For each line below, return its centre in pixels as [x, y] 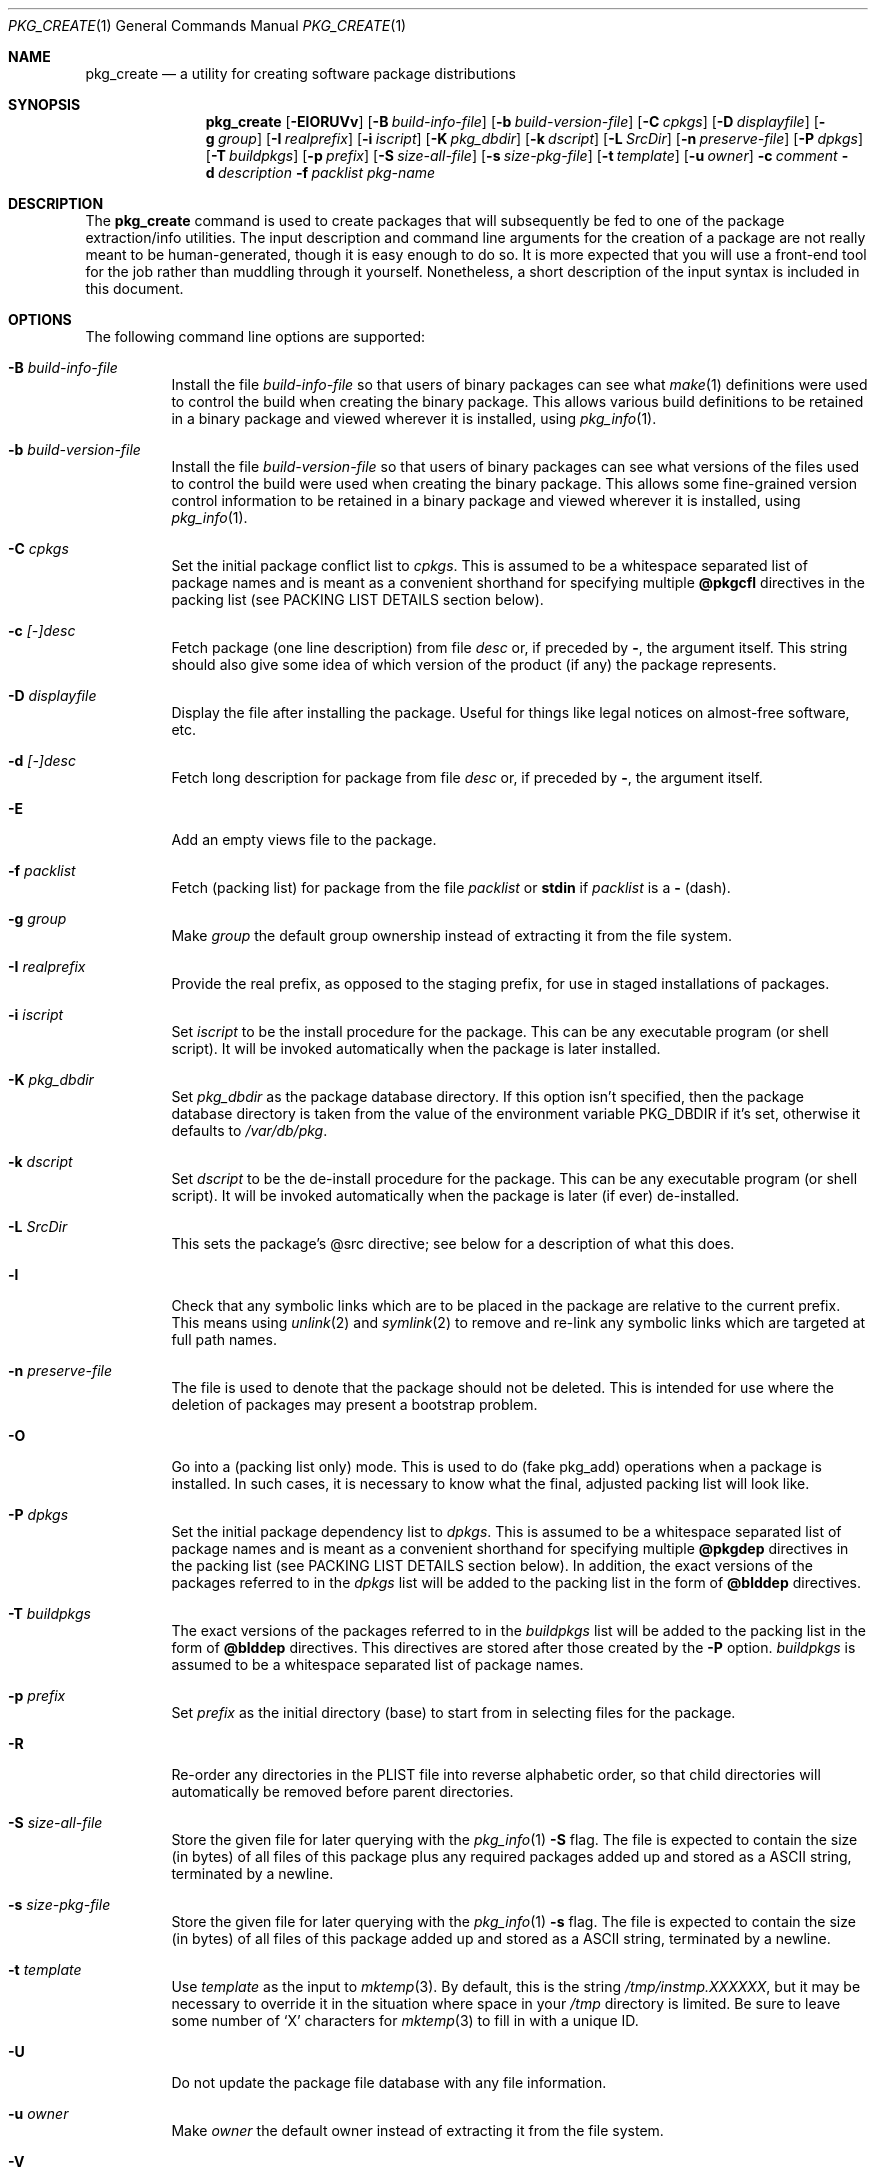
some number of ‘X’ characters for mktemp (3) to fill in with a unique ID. [405, 2020]
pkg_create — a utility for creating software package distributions [300, 73]
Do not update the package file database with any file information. [389, 2082]
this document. [134, 288]
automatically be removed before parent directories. [342, 1791]
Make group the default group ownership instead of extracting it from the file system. [452, 935]
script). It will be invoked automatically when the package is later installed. [416, 1048]
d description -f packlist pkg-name [320, 172]
